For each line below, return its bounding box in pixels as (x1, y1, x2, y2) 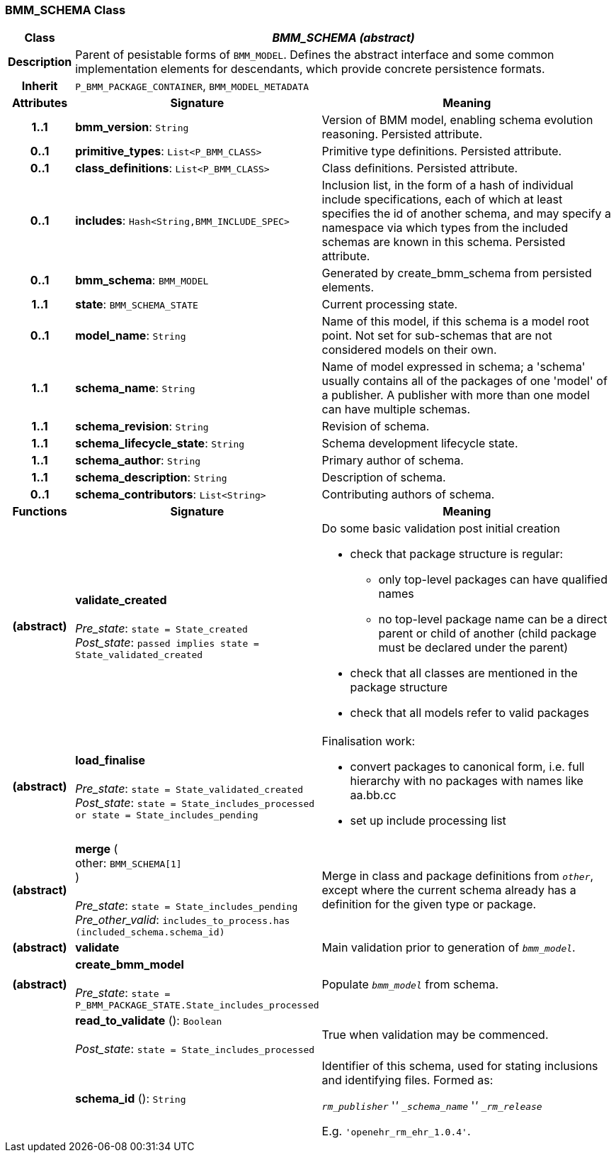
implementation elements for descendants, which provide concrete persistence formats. (75, 62, 545, 77)
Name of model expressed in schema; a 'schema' (321, 360, 586, 374)
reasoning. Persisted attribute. (321, 127, 483, 142)
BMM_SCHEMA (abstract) (272, 30, 415, 45)
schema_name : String (75, 381, 195, 396)
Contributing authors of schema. (321, 487, 495, 502)
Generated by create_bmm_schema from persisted (321, 266, 592, 281)
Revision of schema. (321, 419, 430, 434)
